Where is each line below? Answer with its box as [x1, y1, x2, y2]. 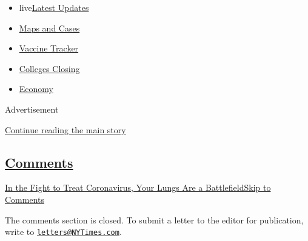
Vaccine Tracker [19, 42, 79, 54]
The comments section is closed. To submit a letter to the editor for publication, [5, 213, 304, 226]
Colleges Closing [19, 62, 80, 74]
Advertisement [5, 102, 59, 115]
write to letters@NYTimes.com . [5, 225, 122, 238]
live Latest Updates [19, 1, 89, 13]
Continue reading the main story [5, 123, 126, 136]
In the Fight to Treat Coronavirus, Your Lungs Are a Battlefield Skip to [5, 181, 271, 194]
